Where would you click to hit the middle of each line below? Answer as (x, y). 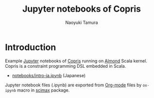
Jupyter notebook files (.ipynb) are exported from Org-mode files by (73, 85)
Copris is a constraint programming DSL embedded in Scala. (66, 66)
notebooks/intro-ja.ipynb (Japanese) (49, 75)
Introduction (31, 47)
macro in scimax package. (43, 90)
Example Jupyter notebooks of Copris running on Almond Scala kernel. (76, 61)
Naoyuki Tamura (82, 22)
